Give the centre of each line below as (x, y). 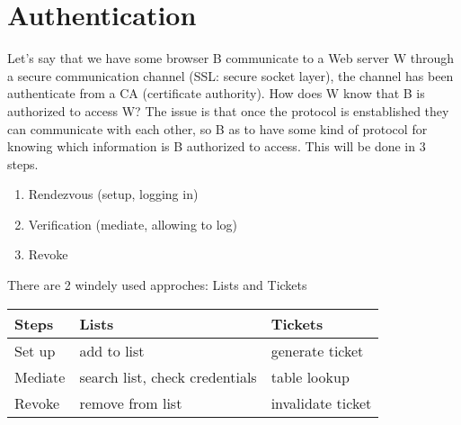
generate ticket (317, 350)
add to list (112, 350)
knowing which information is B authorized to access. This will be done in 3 (217, 146)
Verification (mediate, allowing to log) (133, 224)
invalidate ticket (321, 402)
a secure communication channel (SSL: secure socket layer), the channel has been (230, 75)
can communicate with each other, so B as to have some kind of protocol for (217, 128)
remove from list (131, 402)
